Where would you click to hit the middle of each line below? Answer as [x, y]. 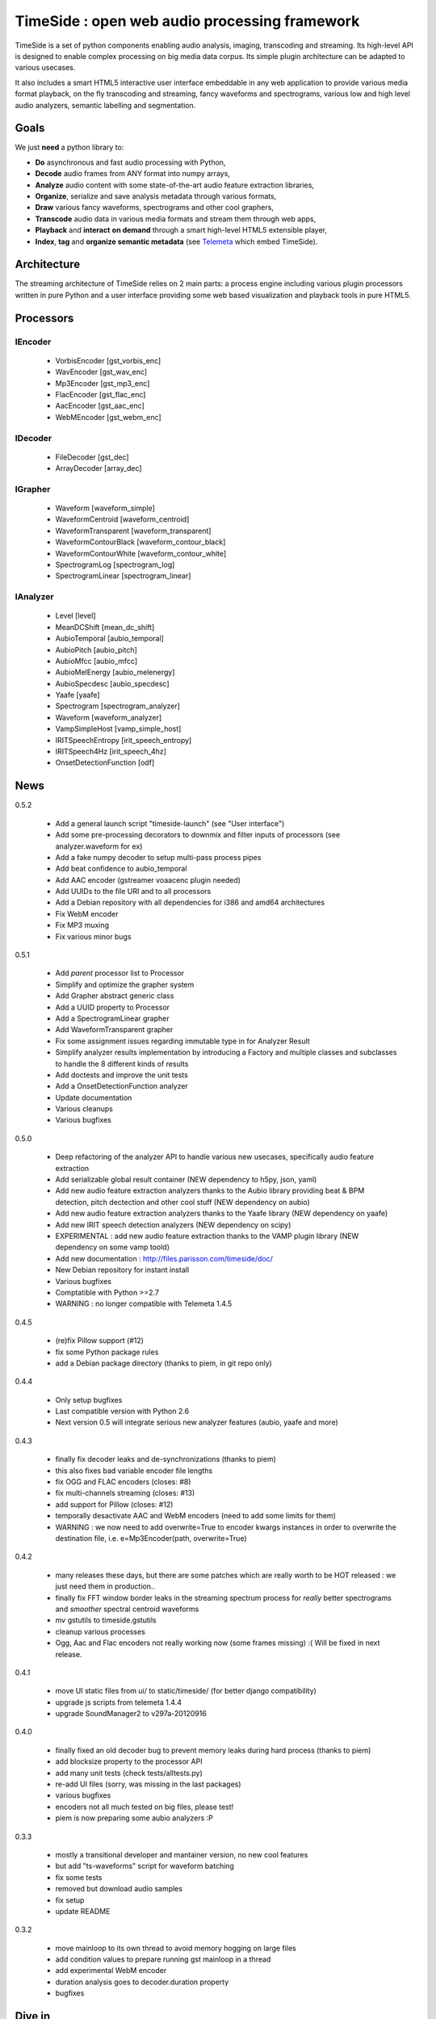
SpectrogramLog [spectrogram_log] [115, 565]
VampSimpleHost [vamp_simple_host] [118, 729]
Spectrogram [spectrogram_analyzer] [118, 706]
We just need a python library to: [69, 147]
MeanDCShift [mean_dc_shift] [105, 627]
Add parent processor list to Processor [120, 973]
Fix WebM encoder [87, 913]
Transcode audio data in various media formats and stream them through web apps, [176, 219]
